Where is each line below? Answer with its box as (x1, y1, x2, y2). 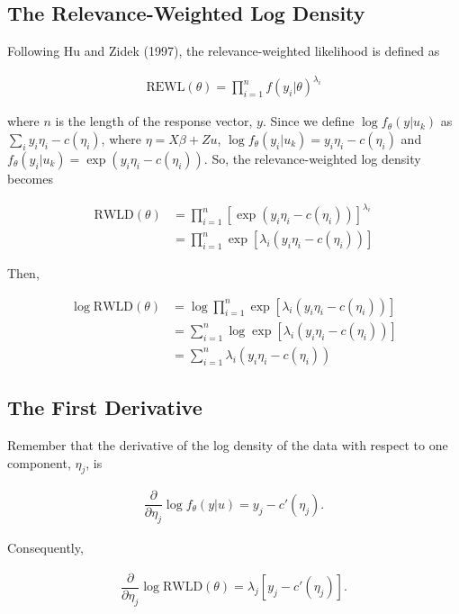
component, (7, 453, 71, 472)
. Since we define (262, 112, 355, 131)
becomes (7, 168, 54, 187)
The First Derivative (7, 393, 202, 421)
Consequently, (7, 538, 84, 557)
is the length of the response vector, (55, 112, 253, 131)
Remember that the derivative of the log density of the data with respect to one (7, 435, 448, 454)
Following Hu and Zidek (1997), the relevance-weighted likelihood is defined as (7, 41, 440, 60)
